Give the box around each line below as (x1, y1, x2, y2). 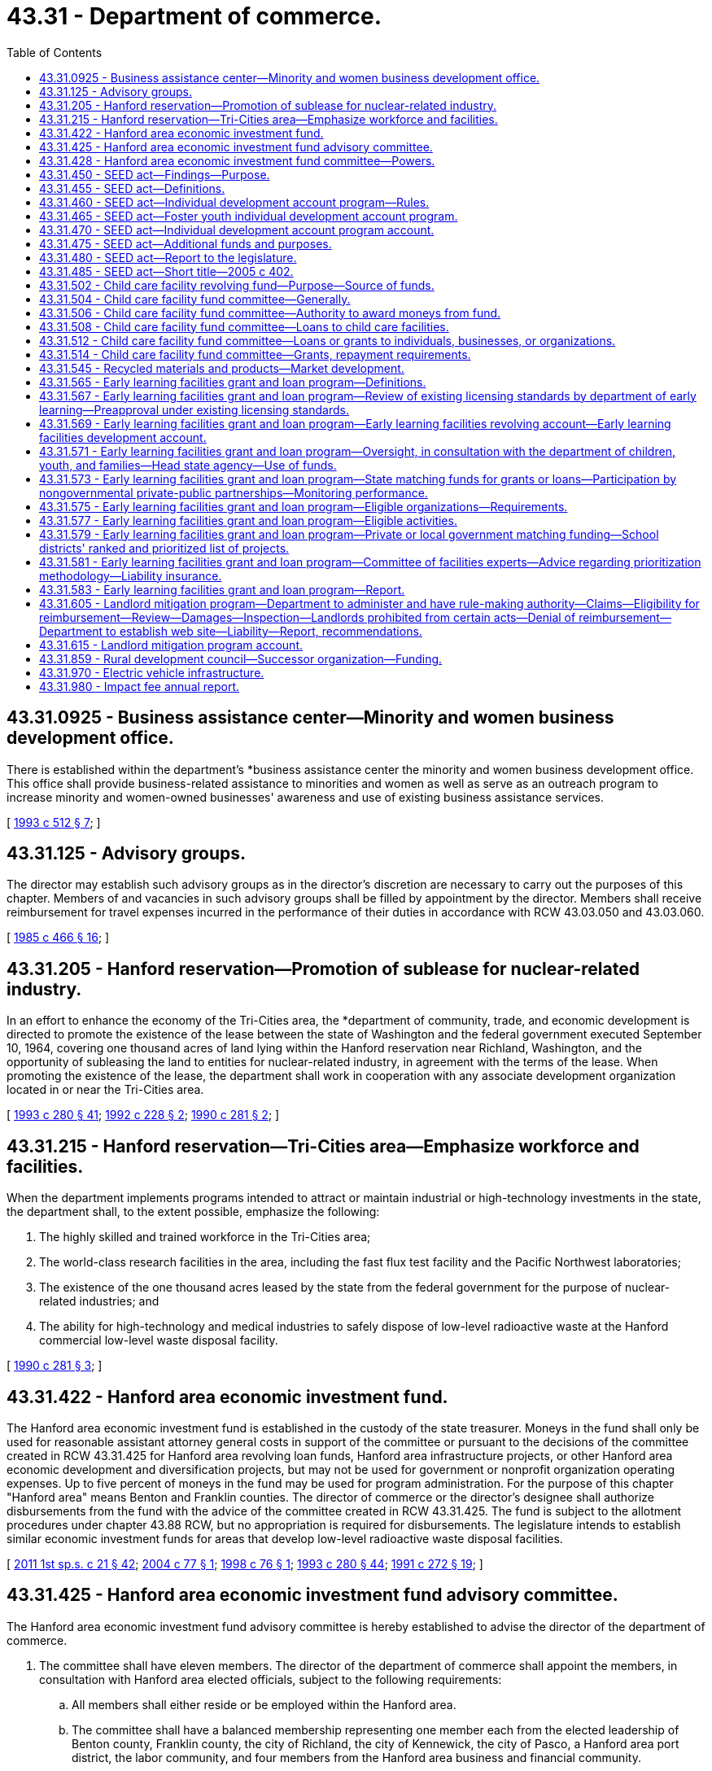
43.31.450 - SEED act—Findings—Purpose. (39, 167, 270, 181)
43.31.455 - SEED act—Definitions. (39, 181, 225, 195)
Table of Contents (7, 45, 103, 59)
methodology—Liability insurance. (39, 568, 222, 583)
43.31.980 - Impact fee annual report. (39, 679, 240, 693)
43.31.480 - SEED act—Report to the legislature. (39, 250, 297, 265)
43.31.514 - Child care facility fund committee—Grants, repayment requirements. (39, 347, 471, 361)
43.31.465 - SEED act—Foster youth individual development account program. (39, 208, 458, 223)
